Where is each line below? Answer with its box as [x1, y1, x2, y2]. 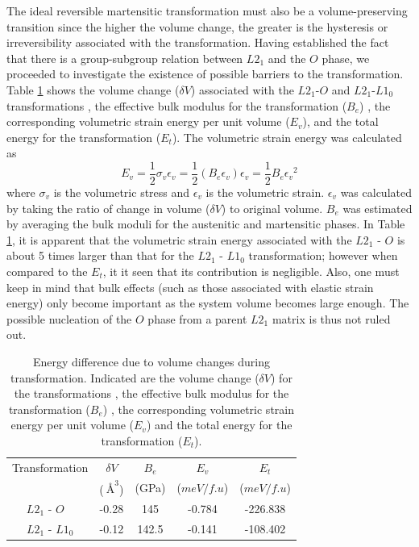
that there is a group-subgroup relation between [6, 49, 243, 66]
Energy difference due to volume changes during [32, 353, 270, 370]
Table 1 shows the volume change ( [6, 81, 180, 98]
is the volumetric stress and [53, 184, 190, 200]
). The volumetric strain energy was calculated [172, 128, 402, 145]
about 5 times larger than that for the [6, 247, 194, 264]
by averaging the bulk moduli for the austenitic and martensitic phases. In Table [6, 215, 405, 232]
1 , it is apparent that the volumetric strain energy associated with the [6, 231, 352, 248]
